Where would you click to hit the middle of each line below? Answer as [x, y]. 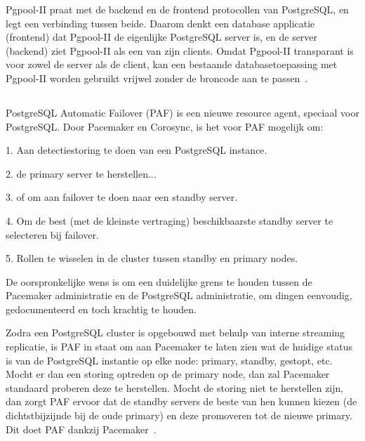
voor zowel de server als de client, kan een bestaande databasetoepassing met [172, 64]
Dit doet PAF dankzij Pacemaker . [81, 429]
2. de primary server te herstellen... [81, 173]
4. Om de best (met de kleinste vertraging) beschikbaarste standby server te [170, 220]
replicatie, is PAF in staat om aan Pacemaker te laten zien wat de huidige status [179, 347]
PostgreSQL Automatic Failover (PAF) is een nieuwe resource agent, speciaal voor [182, 112]
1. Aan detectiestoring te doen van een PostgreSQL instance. [137, 150]
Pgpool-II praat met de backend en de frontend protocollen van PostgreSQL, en [177, 9]
